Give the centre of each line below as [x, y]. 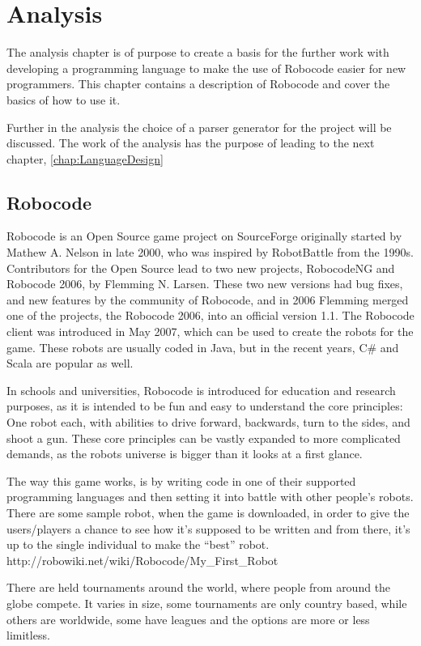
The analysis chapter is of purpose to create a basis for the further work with [198, 52]
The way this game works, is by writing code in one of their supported [181, 480]
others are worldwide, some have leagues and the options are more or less [188, 619]
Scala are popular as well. [70, 363]
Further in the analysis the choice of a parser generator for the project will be [199, 127]
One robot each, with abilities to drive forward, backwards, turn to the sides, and [208, 422]
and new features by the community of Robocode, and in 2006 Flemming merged [208, 299]
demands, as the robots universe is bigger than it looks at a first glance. [185, 454]
